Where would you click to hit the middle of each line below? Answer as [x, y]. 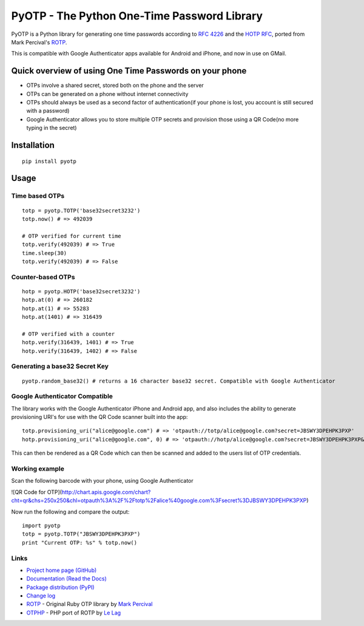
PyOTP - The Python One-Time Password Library [137, 16]
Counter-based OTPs [43, 277]
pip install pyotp [49, 161]
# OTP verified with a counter [69, 334]
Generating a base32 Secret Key [60, 366]
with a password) [48, 111]
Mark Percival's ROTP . [39, 42]
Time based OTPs [38, 196]
